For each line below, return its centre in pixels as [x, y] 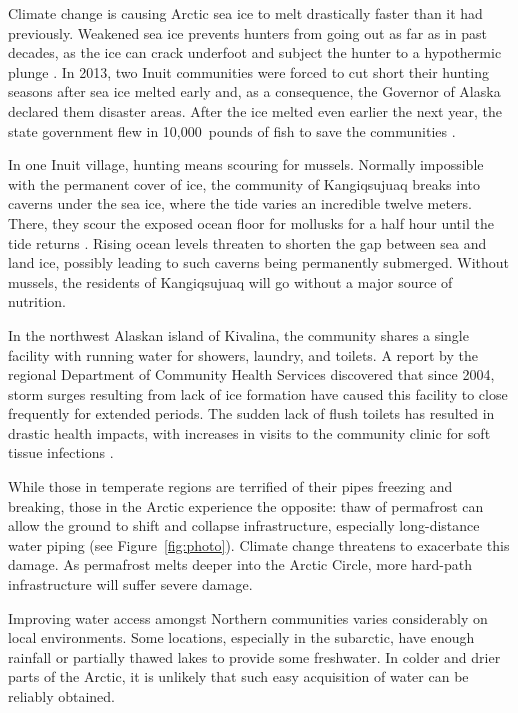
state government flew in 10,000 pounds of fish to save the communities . [232, 130]
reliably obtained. [62, 696]
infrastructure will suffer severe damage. [130, 584]
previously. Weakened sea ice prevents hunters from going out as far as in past [248, 32]
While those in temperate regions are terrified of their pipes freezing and [230, 486]
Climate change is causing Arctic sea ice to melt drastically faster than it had [245, 13]
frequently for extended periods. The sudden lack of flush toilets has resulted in [251, 413]
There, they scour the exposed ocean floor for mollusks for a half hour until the [251, 222]
